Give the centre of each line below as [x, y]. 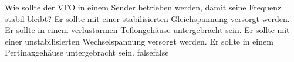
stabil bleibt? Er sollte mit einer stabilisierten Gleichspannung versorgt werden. [147, 18]
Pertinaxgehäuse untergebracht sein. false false [87, 52]
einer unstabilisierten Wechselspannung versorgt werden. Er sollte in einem [139, 41]
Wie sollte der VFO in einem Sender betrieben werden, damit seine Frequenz [143, 7]
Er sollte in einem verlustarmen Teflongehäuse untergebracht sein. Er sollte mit [147, 30]
